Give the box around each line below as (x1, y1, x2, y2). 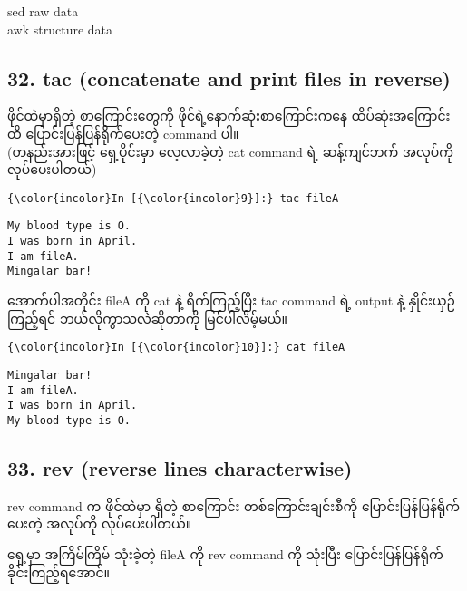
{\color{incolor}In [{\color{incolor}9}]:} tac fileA (7, 191, 339, 205)
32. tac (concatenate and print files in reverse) (7, 63, 451, 92)
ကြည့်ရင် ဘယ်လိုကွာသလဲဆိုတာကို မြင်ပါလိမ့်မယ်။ (7, 308, 287, 327)
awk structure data (7, 19, 113, 38)
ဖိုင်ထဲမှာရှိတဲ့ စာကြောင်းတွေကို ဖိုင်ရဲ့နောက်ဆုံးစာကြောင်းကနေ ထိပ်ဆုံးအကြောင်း (7, 106, 451, 125)
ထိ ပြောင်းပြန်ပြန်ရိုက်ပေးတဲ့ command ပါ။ (7, 123, 239, 142)
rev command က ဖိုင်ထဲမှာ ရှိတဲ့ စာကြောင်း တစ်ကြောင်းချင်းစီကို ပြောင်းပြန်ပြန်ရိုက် (7, 496, 461, 515)
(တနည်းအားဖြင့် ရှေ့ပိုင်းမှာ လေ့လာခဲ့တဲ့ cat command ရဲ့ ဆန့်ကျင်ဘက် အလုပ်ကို (7, 141, 453, 160)
